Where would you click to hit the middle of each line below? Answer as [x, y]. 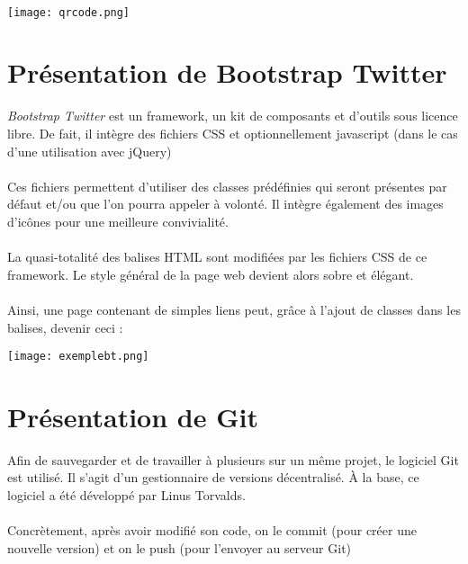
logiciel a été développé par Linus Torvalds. [126, 495]
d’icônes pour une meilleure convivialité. [118, 221]
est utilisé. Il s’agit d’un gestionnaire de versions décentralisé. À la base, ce [213, 477]
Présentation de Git [133, 416]
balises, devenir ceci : [65, 327]
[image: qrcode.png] [69, 12]
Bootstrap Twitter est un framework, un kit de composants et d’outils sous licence [233, 116]
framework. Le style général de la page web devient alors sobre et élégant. [211, 274]
